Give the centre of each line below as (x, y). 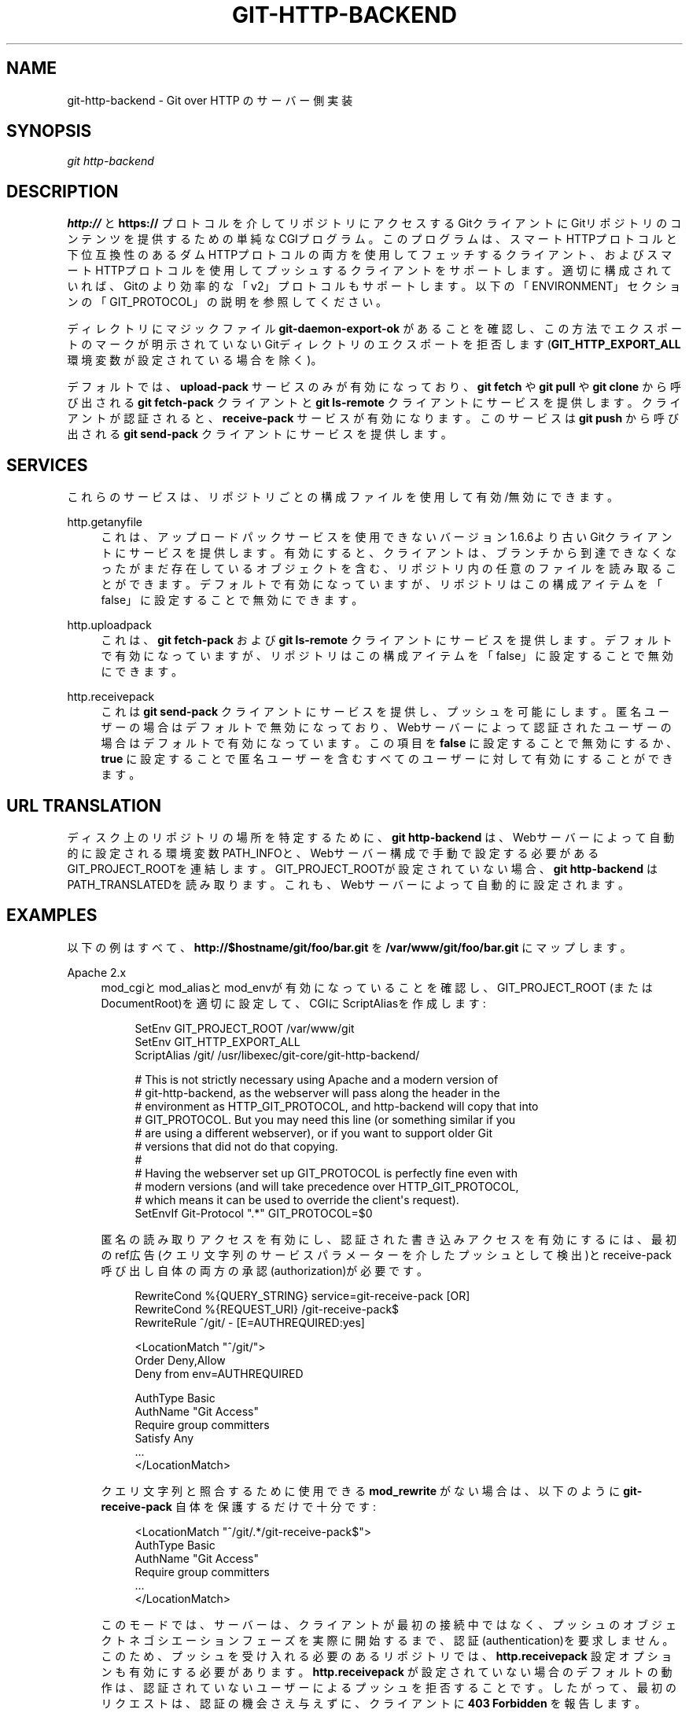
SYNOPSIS (49, 131)
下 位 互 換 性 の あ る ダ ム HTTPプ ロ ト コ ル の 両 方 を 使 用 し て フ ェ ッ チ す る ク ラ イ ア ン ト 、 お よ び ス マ (370, 255)
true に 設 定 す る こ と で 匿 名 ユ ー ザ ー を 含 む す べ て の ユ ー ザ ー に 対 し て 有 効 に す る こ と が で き (387, 759)
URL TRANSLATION (84, 805)
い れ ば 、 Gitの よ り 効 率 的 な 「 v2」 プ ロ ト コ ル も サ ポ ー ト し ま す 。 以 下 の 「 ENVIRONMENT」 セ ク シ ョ (374, 286)
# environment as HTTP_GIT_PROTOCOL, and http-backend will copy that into (337, 1106)
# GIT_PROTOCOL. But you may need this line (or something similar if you (325, 1119)
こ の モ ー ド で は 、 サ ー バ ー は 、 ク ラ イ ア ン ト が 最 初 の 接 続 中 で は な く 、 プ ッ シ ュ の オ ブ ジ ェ (389, 1624)
